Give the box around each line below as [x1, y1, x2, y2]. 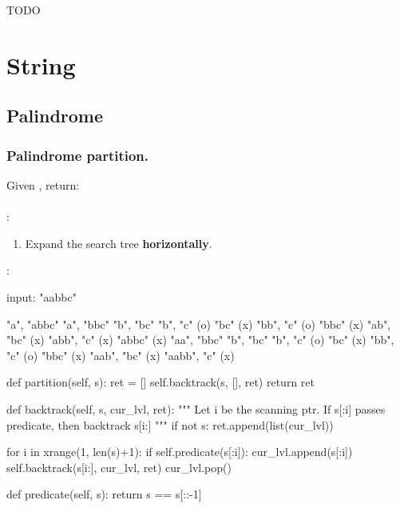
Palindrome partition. [6, 145, 149, 165]
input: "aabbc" [6, 288, 77, 305]
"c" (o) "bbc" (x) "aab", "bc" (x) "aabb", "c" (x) [6, 346, 235, 363]
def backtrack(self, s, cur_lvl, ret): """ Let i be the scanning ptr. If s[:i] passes [6, 400, 386, 417]
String [6, 48, 76, 81]
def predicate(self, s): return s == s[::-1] [6, 486, 202, 502]
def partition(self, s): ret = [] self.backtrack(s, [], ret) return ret [6, 374, 315, 390]
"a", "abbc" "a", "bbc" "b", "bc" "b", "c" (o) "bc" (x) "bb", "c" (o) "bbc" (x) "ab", [6, 315, 391, 332]
